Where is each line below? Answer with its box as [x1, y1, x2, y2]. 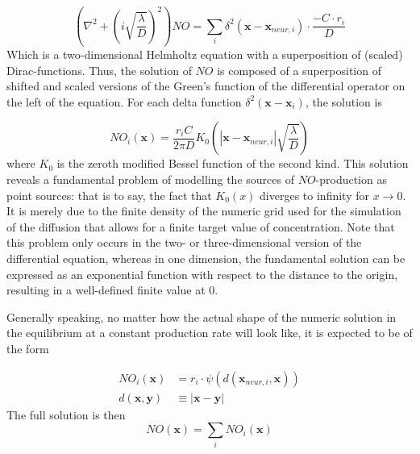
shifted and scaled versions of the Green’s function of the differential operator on [6, 77, 405, 94]
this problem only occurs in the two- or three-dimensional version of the [6, 234, 362, 251]
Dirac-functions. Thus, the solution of [6, 61, 192, 78]
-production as [315, 171, 387, 188]
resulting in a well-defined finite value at [6, 281, 206, 298]
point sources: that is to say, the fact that [6, 186, 212, 203]
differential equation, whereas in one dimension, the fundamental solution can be [6, 250, 405, 266]
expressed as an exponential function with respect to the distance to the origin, [6, 265, 398, 282]
